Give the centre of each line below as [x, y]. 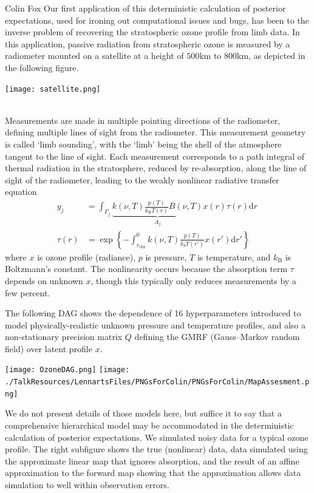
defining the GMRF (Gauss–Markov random [217, 337]
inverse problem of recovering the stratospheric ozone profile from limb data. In [152, 32]
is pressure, [166, 257]
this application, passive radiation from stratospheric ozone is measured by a [148, 43]
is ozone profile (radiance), [87, 257]
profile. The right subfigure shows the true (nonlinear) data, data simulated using [156, 449]
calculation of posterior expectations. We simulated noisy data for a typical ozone [157, 437]
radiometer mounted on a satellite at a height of [94, 56]
